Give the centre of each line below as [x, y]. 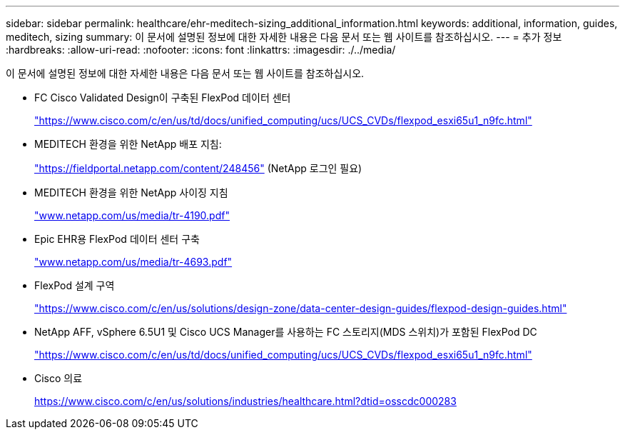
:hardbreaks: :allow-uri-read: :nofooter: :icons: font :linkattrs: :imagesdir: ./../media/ [201, 50]
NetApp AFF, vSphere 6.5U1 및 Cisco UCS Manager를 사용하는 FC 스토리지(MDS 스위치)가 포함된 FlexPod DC [286, 332]
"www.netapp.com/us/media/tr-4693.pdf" [133, 262]
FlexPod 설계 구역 [75, 285]
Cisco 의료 [59, 378]
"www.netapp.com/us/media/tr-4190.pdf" [132, 215]
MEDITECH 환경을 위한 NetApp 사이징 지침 [131, 192]
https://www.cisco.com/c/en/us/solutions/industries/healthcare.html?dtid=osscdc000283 [245, 401]
